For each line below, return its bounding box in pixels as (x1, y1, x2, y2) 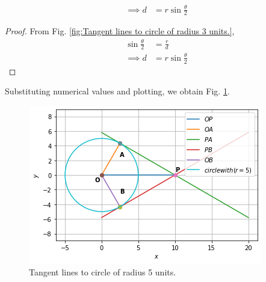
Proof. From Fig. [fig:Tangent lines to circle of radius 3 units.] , (5, 25, 235, 37)
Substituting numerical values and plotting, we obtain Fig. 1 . (5, 85, 230, 97)
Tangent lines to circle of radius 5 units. (29, 265, 176, 278)
